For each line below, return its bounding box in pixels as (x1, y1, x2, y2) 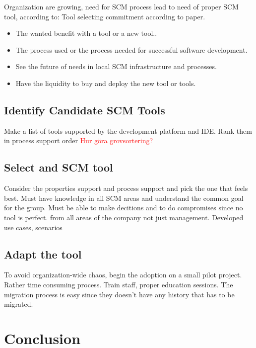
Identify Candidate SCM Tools (4, 102, 165, 117)
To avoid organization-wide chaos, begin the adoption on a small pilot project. (4, 269, 242, 280)
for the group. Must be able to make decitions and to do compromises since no (4, 202, 243, 213)
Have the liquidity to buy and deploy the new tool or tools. (15, 78, 196, 88)
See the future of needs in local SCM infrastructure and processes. (15, 61, 217, 72)
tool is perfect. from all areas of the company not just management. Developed (4, 212, 244, 222)
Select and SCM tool (4, 160, 113, 175)
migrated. (4, 299, 33, 309)
